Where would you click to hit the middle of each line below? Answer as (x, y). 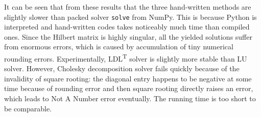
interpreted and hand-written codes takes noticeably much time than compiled (127, 27)
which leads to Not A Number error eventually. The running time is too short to (130, 98)
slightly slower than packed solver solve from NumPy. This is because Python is (130, 17)
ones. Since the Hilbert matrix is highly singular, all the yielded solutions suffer (128, 36)
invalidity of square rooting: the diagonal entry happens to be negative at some (128, 78)
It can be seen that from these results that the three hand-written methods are (128, 7)
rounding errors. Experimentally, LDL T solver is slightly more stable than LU (126, 58)
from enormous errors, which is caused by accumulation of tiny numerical (119, 47)
